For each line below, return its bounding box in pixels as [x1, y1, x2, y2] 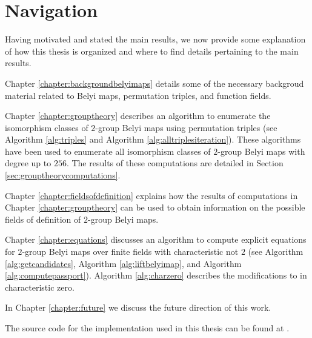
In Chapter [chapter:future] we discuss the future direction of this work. [5, 301, 271, 314]
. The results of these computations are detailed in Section [66, 157, 284, 169]
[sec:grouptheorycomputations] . [5, 169, 121, 181]
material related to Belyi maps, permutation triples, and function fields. [5, 89, 271, 101]
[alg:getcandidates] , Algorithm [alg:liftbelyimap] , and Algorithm [5, 257, 242, 269]
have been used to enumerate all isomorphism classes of [5, 144, 211, 157]
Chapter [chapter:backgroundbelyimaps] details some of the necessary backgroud [5, 76, 304, 89]
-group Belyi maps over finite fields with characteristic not [22, 245, 239, 258]
